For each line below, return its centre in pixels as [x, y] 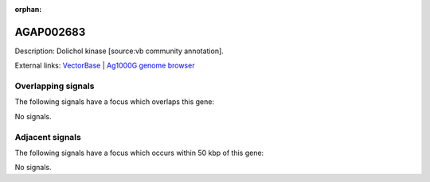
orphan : [28, 9]
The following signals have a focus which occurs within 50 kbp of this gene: [139, 153]
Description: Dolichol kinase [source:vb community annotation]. [119, 51]
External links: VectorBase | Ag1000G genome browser [105, 66]
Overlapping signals [55, 86]
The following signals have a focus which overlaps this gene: [115, 102]
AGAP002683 [50, 32]
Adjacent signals [48, 137]
